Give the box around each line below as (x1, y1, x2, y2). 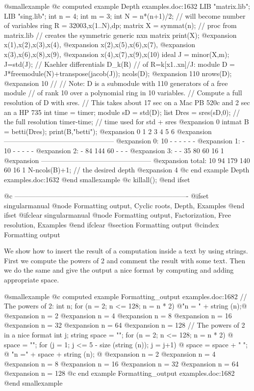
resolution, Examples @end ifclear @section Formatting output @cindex (4, 220, 219, 230)
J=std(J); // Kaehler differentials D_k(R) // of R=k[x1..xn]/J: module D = (4, 58, 235, 69)
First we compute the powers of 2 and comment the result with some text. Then (4, 255, 246, 265)
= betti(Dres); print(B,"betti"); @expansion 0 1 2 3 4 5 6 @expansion (4, 126, 212, 136)
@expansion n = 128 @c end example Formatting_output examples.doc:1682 (4, 368, 235, 378)
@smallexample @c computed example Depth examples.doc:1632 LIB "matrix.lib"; (4, 1, 251, 11)
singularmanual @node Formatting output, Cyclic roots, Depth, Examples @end (4, 200, 245, 210)
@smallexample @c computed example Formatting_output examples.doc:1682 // (4, 291, 247, 301)
